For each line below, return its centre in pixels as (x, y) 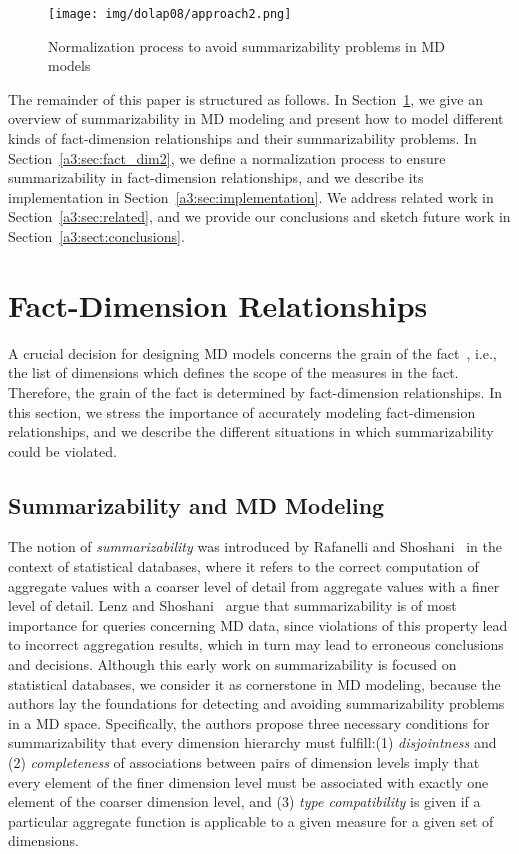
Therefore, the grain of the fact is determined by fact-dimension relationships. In (255, 391)
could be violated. (62, 450)
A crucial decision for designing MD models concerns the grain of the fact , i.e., (252, 352)
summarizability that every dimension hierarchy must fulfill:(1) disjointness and (252, 742)
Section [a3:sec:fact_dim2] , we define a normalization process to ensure (227, 157)
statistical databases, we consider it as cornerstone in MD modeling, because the (254, 683)
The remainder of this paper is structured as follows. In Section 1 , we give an (246, 98)
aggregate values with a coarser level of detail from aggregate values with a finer (254, 585)
